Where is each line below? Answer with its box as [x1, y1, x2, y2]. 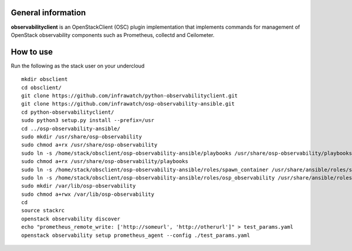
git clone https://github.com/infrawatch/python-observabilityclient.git [21, 92, 238, 99]
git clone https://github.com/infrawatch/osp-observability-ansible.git [21, 100, 235, 107]
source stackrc [21, 207, 65, 214]
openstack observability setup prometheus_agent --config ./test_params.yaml [21, 232, 251, 239]
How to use [11, 47, 53, 57]
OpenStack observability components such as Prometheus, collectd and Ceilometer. [11, 31, 215, 38]
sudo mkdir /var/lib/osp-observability [21, 182, 136, 189]
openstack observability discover [21, 215, 120, 222]
